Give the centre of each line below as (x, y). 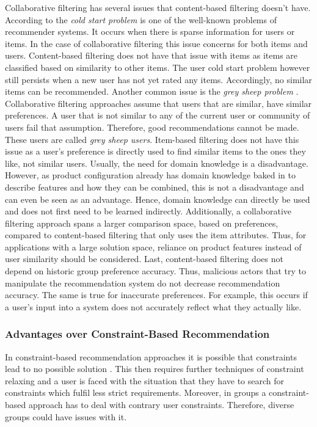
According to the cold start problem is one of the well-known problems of (141, 19)
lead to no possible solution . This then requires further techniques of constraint (155, 369)
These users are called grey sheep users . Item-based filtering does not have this (152, 139)
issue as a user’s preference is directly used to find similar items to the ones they (155, 151)
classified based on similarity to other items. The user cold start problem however (158, 67)
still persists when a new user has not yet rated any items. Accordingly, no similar (158, 79)
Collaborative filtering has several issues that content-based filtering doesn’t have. (158, 7)
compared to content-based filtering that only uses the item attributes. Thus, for (156, 235)
